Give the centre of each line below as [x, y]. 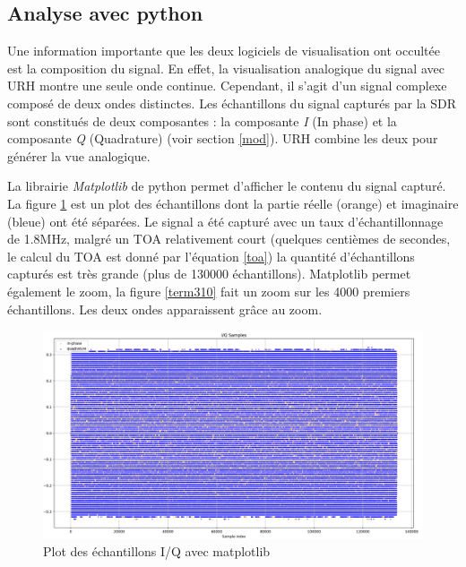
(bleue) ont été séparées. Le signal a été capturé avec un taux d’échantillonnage [225, 221]
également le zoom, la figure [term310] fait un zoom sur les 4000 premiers [209, 291]
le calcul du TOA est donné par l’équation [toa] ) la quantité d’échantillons [211, 256]
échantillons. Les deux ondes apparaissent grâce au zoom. [165, 309]
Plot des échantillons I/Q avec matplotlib [157, 551]
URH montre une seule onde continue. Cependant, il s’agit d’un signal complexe [227, 86]
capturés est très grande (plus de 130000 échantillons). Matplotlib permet [209, 274]
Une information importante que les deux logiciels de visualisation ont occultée [224, 51]
